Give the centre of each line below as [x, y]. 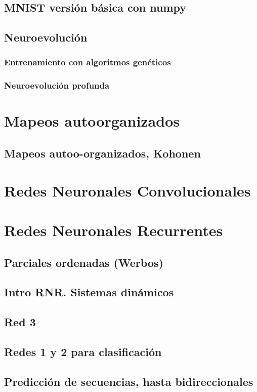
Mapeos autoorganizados [92, 121]
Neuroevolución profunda [57, 85]
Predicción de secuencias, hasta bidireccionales [129, 381]
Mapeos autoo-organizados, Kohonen [102, 153]
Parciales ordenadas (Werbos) [84, 262]
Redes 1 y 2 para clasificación [83, 351]
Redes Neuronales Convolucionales [127, 190]
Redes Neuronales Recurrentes [114, 230]
